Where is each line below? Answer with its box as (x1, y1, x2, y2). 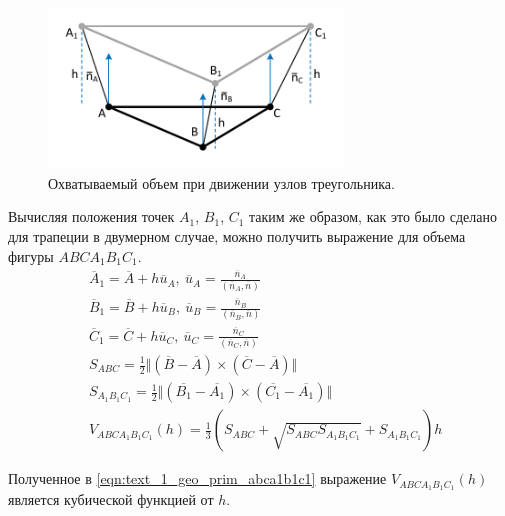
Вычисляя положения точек (8, 206, 175, 227)
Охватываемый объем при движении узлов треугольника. (48, 172, 395, 193)
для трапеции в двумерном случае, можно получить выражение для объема (8, 225, 466, 246)
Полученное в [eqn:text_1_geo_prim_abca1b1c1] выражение (8, 468, 387, 489)
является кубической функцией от (8, 488, 214, 509)
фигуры (8, 245, 54, 266)
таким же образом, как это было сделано (249, 206, 497, 227)
